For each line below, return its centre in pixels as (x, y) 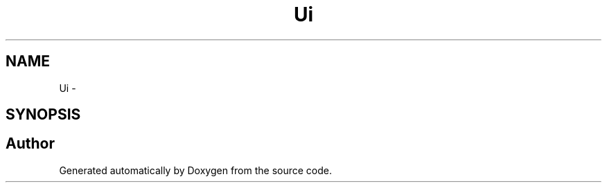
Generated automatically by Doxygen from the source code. (196, 170)
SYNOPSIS (43, 115)
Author (30, 144)
